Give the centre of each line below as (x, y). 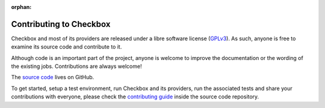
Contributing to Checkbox (61, 24)
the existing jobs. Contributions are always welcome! (76, 67)
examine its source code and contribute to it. (67, 47)
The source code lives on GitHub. (53, 77)
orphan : (21, 7)
